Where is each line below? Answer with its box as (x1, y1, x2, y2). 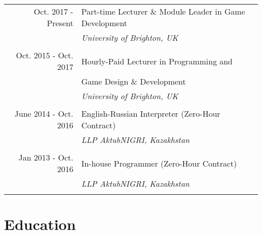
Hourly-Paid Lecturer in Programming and (81, 55, 233, 67)
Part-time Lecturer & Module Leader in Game (81, 6, 245, 17)
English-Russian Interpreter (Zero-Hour (81, 108, 221, 119)
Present (47, 17, 74, 29)
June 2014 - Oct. (14, 108, 74, 119)
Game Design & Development (81, 75, 186, 87)
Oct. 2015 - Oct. (16, 49, 74, 61)
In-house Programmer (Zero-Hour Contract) (81, 157, 237, 169)
